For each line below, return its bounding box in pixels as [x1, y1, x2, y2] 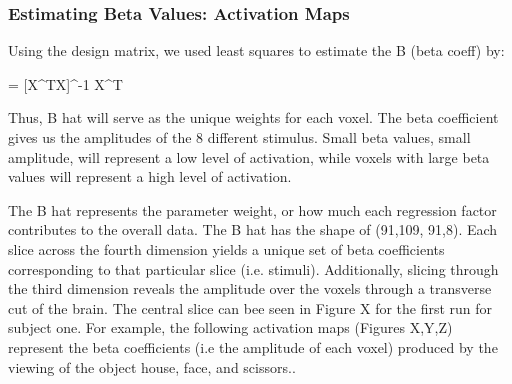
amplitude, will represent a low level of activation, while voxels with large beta [8, 146, 490, 167]
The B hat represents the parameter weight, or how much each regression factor [8, 199, 497, 220]
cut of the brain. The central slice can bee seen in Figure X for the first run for [8, 297, 493, 318]
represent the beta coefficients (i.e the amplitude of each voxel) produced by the [8, 336, 498, 357]
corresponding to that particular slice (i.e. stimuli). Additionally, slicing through [8, 258, 499, 279]
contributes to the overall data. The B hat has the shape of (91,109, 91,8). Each [8, 219, 498, 240]
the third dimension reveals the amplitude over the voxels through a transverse [8, 278, 492, 299]
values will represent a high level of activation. [8, 166, 292, 187]
